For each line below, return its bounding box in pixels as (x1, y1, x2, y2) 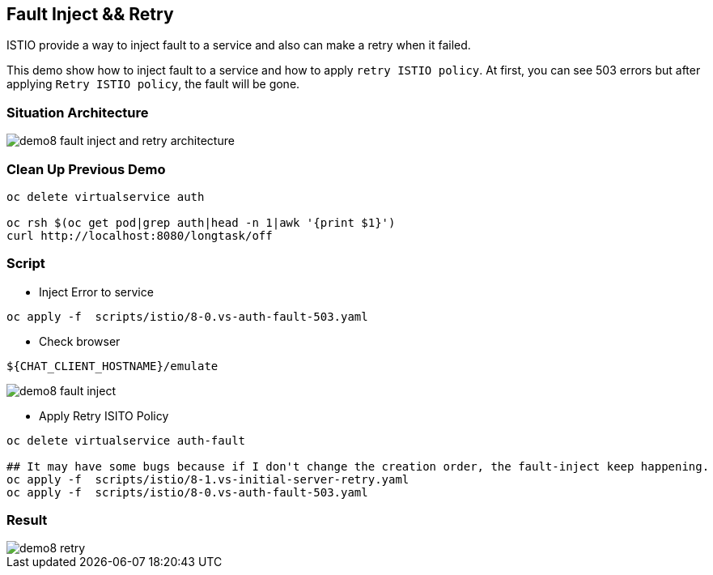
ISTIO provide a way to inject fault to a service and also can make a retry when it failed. (6, 38, 471, 53)
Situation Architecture (6, 104, 149, 121)
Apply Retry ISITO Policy (39, 408, 169, 423)
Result (6, 512, 48, 529)
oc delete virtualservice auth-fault (6, 433, 246, 447)
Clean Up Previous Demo (6, 160, 166, 177)
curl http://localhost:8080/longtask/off (6, 228, 273, 242)
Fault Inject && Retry (6, 4, 174, 24)
